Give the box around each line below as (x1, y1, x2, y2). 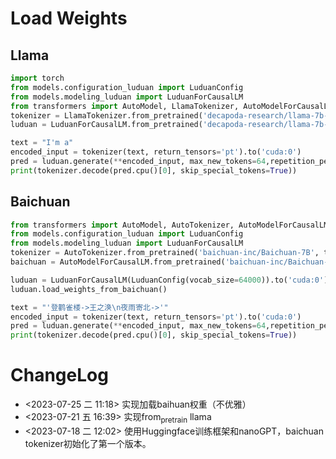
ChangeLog (10, 364, 109, 387)
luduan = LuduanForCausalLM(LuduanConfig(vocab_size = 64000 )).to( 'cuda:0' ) (10, 275, 329, 285)
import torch (10, 73, 65, 83)
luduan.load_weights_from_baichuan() (10, 284, 168, 294)
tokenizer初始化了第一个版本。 (24, 437, 152, 449)
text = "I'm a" (10, 138, 74, 148)
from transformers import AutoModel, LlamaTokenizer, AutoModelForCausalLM (10, 101, 333, 111)
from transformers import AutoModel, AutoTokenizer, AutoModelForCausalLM (10, 220, 329, 230)
